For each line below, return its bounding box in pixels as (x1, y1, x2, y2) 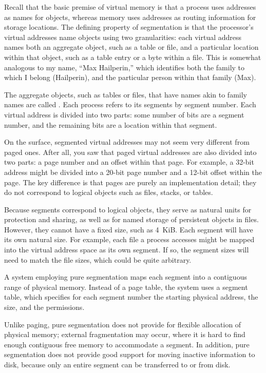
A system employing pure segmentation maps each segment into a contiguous (4, 271, 247, 282)
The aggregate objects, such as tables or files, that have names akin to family (4, 89, 247, 100)
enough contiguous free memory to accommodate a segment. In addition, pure (4, 339, 250, 349)
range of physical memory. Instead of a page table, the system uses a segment (4, 281, 248, 292)
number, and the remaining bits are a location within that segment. (4, 119, 217, 130)
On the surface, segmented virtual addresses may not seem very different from (4, 136, 250, 147)
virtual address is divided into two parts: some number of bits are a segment (4, 109, 244, 120)
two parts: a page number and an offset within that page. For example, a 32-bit (4, 156, 254, 167)
